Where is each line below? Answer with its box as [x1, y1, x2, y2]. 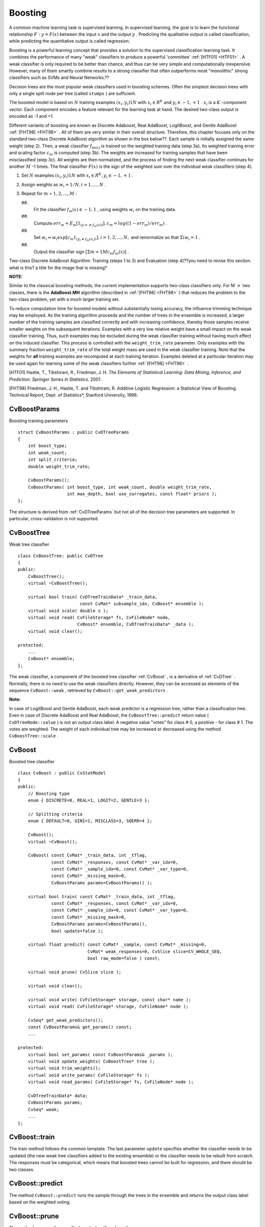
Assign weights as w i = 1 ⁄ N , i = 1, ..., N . [21, 182, 106, 188]
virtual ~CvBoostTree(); [27, 581, 88, 586]
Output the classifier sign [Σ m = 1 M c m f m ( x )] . [33, 248, 129, 256]
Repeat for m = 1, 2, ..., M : [21, 190, 77, 196]
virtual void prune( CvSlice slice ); [27, 969, 122, 975]
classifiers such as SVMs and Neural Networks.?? [9, 75, 109, 80]
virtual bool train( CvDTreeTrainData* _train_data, [27, 594, 158, 600]
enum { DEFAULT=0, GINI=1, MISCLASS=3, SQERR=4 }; [27, 818, 153, 824]
